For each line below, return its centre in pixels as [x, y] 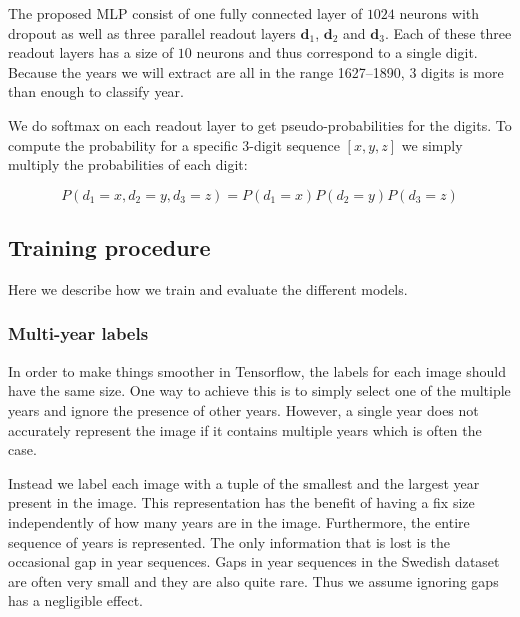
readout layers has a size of [91, 52]
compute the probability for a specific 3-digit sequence [174, 144]
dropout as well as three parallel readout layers [152, 32]
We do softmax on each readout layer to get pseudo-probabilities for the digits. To [260, 124]
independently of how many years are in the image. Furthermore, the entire [239, 521]
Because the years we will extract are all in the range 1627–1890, [206, 71]
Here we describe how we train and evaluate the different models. [208, 288]
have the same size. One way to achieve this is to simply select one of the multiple [259, 390]
